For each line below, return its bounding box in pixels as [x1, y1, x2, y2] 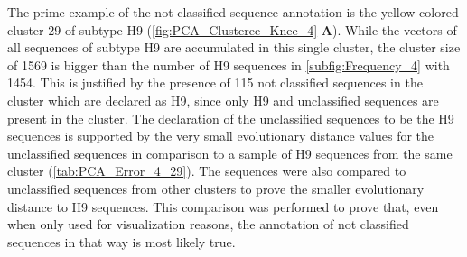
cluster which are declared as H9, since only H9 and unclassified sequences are [7, 90, 439, 109]
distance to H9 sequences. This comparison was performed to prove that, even [7, 197, 439, 216]
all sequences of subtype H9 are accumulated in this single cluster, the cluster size [7, 38, 461, 57]
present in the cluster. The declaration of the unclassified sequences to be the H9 [7, 108, 454, 127]
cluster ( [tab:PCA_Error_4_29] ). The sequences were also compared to [7, 161, 406, 180]
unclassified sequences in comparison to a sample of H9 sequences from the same [7, 143, 453, 162]
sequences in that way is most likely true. [7, 232, 236, 251]
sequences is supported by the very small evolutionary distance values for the [7, 126, 434, 145]
